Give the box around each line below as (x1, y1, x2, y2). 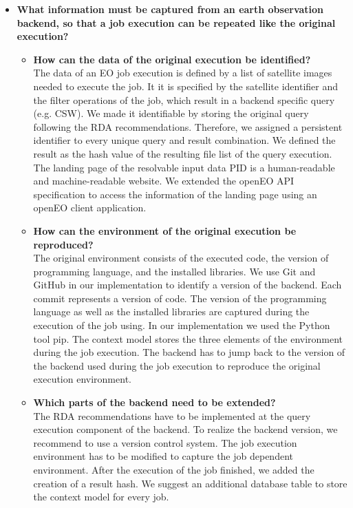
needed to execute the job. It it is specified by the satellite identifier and (33, 78, 339, 93)
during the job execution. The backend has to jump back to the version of (33, 345, 345, 359)
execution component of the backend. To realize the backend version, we (33, 422, 338, 436)
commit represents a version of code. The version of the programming (33, 290, 327, 305)
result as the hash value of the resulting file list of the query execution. (33, 146, 332, 160)
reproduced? (33, 237, 94, 251)
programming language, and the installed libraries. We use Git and (33, 264, 316, 278)
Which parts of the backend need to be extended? (33, 395, 276, 410)
